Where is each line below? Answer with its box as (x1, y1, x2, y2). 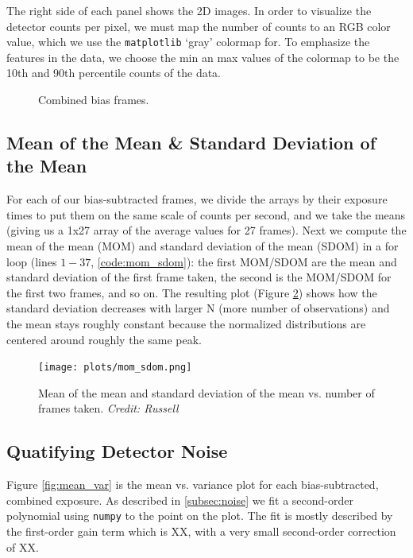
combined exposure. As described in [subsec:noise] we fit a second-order (6, 491, 354, 508)
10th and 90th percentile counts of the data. (6, 64, 222, 81)
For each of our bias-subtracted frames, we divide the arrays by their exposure (6, 191, 388, 207)
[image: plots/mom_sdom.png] (38, 362, 192, 374)
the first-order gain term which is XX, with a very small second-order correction (6, 523, 396, 540)
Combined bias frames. (38, 91, 149, 108)
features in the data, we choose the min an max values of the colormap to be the (6, 48, 399, 65)
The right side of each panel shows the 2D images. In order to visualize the (6, 2, 372, 18)
